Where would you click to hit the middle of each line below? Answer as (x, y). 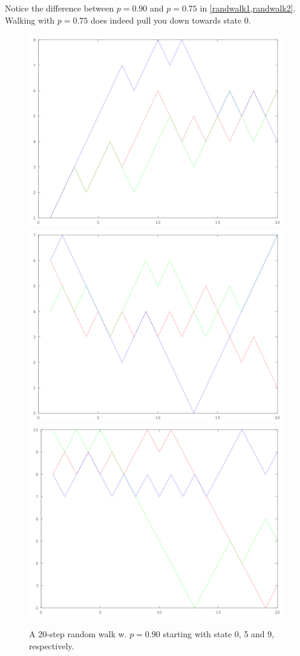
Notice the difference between (60, 8)
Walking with (30, 20)
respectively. (52, 645)
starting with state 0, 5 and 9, (219, 633)
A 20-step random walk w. (78, 633)
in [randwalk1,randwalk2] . (248, 8)
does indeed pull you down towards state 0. (171, 20)
